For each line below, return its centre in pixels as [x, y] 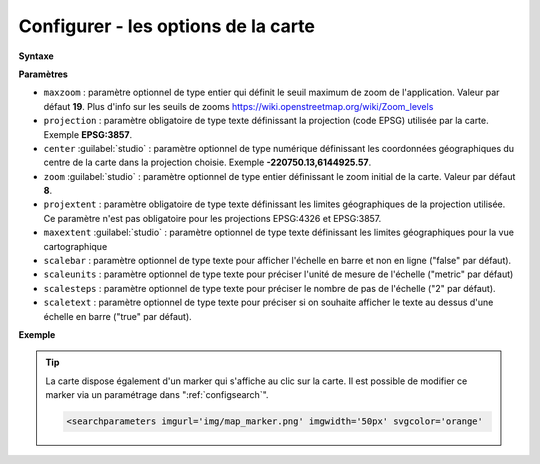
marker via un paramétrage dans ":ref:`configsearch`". [157, 395]
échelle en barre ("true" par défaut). [117, 316]
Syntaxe [36, 56]
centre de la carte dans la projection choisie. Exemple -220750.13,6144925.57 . [207, 162]
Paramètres [43, 74]
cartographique [75, 246]
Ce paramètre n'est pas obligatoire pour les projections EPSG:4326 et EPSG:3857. [212, 218]
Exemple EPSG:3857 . [88, 134]
